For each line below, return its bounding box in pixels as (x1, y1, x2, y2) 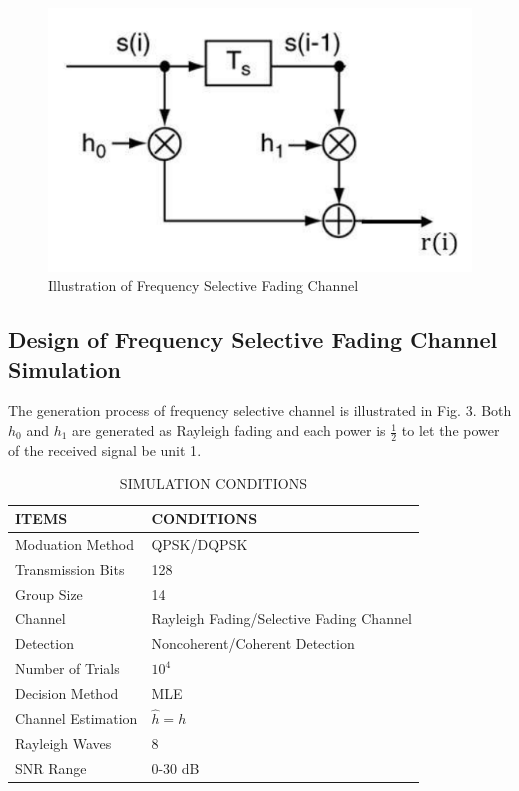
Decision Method (15, 682, 119, 703)
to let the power (401, 420, 500, 441)
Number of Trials (15, 658, 120, 679)
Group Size (15, 583, 83, 604)
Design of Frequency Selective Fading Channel (8, 324, 498, 355)
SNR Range (15, 757, 87, 778)
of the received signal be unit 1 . (8, 439, 202, 460)
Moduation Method (15, 533, 135, 554)
